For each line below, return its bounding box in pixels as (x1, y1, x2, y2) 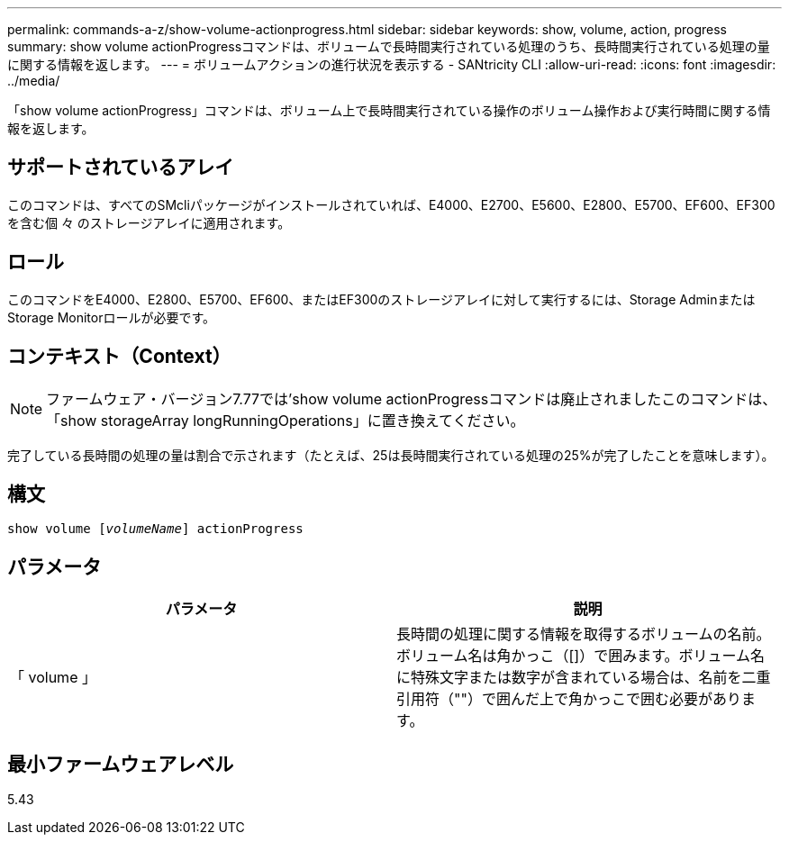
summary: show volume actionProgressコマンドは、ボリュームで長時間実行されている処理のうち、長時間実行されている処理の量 (7, 39, 770, 54)
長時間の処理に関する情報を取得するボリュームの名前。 (396, 625, 771, 644)
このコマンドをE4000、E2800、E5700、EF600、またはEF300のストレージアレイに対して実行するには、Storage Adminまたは (7, 291, 756, 307)
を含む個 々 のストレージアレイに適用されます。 (7, 214, 291, 231)
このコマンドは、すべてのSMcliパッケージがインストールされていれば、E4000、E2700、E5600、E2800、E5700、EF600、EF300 (7, 196, 775, 213)
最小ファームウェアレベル (7, 752, 234, 775)
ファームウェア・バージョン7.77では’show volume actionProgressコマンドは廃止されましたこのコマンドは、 (46, 389, 777, 408)
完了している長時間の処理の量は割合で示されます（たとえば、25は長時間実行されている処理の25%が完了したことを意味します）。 (7, 447, 775, 463)
